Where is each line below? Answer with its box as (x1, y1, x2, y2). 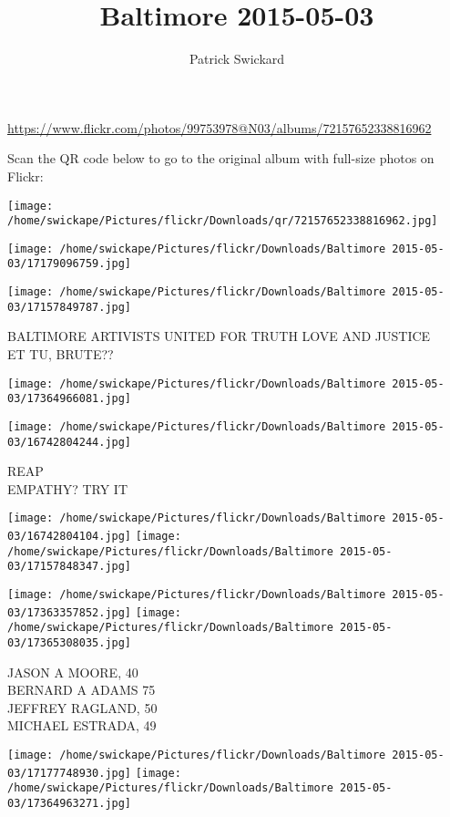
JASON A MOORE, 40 (7, 662, 138, 681)
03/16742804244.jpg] (7, 435, 132, 449)
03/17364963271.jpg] (7, 797, 132, 811)
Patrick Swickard (189, 49, 285, 68)
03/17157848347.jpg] (7, 560, 132, 574)
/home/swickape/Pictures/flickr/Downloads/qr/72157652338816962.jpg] (7, 214, 438, 228)
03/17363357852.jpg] (7, 605, 132, 619)
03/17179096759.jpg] (7, 257, 132, 271)
